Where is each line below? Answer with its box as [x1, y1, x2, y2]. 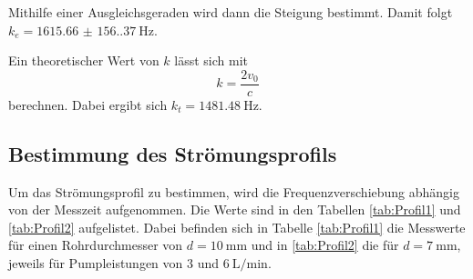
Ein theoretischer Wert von [8, 51, 159, 70]
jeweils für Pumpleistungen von [8, 254, 183, 273]
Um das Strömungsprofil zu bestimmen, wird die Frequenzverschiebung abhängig [8, 182, 460, 201]
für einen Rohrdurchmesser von [8, 235, 183, 254]
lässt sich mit [174, 51, 249, 70]
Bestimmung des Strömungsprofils [8, 139, 337, 167]
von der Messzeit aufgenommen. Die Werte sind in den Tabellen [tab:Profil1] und [8, 200, 461, 219]
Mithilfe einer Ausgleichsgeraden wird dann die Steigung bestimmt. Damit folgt [8, 3, 453, 21]
